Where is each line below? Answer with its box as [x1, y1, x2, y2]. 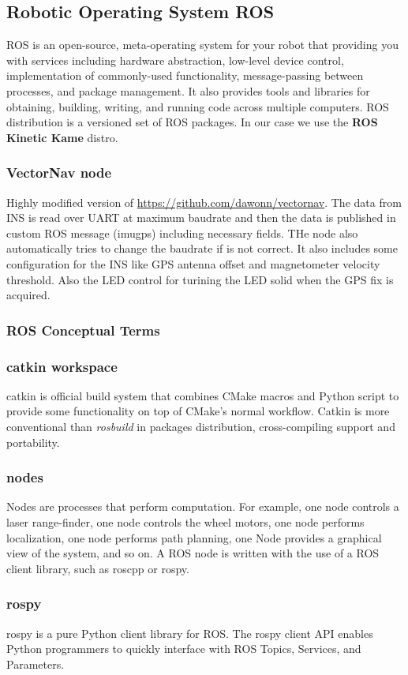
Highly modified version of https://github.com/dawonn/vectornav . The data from [6, 193, 402, 210]
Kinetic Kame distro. [6, 129, 118, 145]
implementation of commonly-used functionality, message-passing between [6, 67, 364, 84]
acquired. [6, 287, 51, 303]
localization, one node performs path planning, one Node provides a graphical [6, 529, 382, 546]
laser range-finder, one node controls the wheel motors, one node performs [6, 513, 365, 530]
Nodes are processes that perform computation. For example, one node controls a [6, 498, 399, 515]
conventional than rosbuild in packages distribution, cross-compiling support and [6, 418, 395, 434]
